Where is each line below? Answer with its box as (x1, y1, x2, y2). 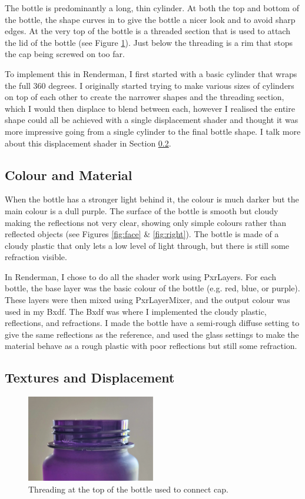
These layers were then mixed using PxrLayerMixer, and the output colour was (5, 294, 290, 306)
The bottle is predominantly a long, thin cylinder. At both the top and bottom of (5, 2, 299, 14)
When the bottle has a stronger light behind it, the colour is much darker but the (5, 193, 299, 205)
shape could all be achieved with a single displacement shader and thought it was (5, 114, 299, 126)
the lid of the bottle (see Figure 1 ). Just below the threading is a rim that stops (5, 36, 293, 48)
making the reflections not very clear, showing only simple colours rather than (5, 216, 287, 228)
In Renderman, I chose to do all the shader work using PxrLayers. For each (5, 270, 276, 282)
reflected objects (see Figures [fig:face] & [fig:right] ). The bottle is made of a (5, 228, 279, 240)
